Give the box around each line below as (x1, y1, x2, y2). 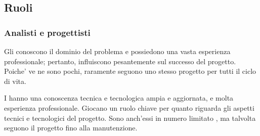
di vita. (4, 75, 26, 86)
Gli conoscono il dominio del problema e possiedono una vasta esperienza (4, 46, 231, 56)
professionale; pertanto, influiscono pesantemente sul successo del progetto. (4, 56, 236, 66)
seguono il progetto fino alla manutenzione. (4, 122, 138, 133)
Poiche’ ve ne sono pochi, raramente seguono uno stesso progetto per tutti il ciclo (4, 66, 256, 76)
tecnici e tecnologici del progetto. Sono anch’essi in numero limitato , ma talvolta (4, 112, 256, 123)
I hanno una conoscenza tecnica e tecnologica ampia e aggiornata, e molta (4, 93, 234, 103)
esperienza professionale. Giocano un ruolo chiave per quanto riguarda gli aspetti (4, 102, 254, 113)
